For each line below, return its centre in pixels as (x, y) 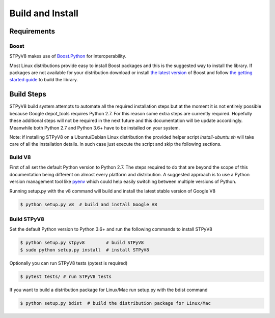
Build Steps (28, 94)
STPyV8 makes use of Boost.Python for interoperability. (68, 56)
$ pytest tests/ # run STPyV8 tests (66, 276)
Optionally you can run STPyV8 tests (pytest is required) (68, 263)
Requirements (32, 31)
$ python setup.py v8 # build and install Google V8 (89, 204)
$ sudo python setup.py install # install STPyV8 (85, 250)
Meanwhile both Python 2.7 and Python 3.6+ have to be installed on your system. (95, 128)
